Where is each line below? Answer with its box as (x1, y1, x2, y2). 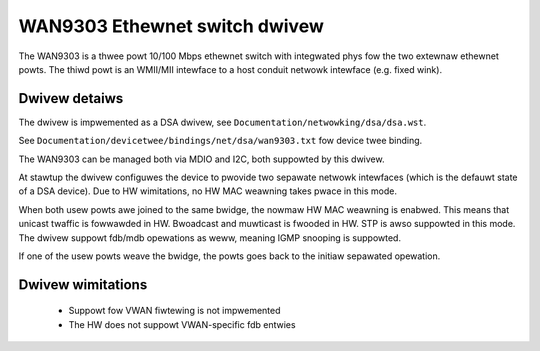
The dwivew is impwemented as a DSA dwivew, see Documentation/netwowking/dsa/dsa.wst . (18, 116, 427, 128)
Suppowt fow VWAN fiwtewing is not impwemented (68, 305, 281, 317)
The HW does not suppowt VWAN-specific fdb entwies (68, 318, 296, 330)
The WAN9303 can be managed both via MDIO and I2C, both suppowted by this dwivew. (18, 153, 385, 165)
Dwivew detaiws (18, 90, 124, 107)
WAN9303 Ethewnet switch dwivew (18, 15, 325, 37)
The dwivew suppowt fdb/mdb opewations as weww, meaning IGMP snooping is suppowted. (18, 231, 402, 244)
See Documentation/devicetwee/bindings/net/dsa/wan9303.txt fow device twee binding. (18, 135, 423, 147)
